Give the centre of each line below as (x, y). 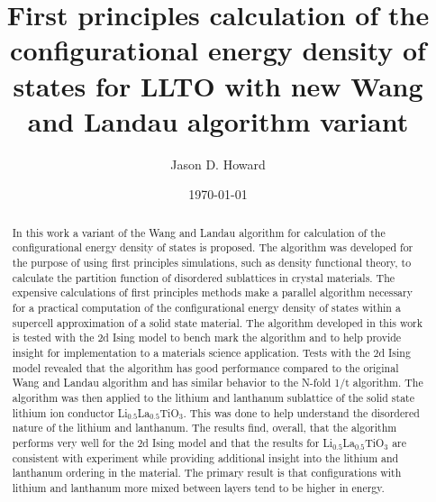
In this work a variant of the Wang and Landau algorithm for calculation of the (199, 232)
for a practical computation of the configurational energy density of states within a (206, 307)
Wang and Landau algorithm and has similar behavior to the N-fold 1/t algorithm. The (218, 383)
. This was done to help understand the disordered (301, 412)
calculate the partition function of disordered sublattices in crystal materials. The (204, 277)
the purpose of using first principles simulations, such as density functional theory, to (212, 262)
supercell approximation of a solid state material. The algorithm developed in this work (218, 322)
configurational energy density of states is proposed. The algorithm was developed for (213, 247)
